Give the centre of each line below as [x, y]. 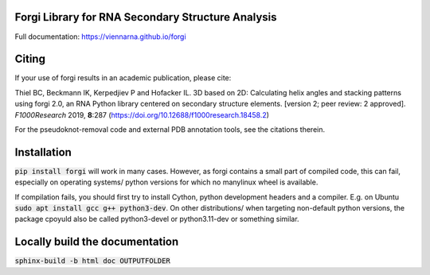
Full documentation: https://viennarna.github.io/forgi [100, 37]
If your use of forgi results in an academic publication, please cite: [123, 78]
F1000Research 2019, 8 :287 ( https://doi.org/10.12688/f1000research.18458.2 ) [142, 114]
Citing [30, 59]
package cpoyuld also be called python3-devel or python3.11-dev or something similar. [157, 219]
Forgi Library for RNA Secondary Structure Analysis [146, 17]
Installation [43, 152]
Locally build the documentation [97, 242]
